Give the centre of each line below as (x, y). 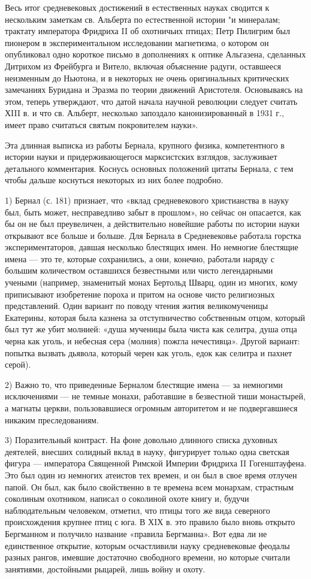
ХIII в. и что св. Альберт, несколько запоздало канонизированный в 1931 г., (144, 113)
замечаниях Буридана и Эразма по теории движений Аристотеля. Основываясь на (154, 90)
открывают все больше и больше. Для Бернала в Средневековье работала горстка (153, 235)
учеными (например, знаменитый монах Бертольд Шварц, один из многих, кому (151, 282)
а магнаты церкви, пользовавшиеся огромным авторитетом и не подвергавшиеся (151, 408)
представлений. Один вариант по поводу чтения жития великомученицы (137, 306)
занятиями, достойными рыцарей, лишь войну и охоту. (105, 569)
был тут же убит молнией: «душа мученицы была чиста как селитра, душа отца (151, 329)
